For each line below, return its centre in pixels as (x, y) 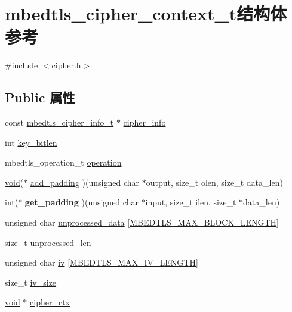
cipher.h (66, 65)
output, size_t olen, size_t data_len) (214, 182)
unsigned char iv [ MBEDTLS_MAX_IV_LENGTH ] (102, 262)
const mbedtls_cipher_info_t (59, 122)
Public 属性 (40, 97)
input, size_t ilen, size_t (191, 202)
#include (21, 65)
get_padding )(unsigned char (82, 202)
